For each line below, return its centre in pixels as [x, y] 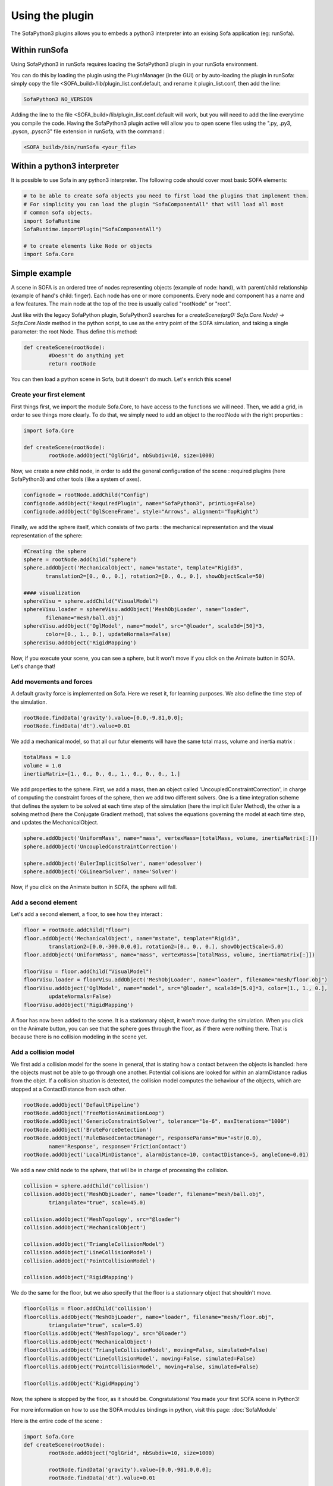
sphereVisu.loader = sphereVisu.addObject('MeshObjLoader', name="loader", [136, 610]
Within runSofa [40, 50]
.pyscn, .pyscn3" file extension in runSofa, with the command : [88, 131]
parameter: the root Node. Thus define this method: [74, 331]
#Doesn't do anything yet [86, 356]
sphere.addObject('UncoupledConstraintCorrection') [100, 846]
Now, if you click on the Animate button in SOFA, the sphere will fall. [94, 887]
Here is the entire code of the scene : [56, 1421]
